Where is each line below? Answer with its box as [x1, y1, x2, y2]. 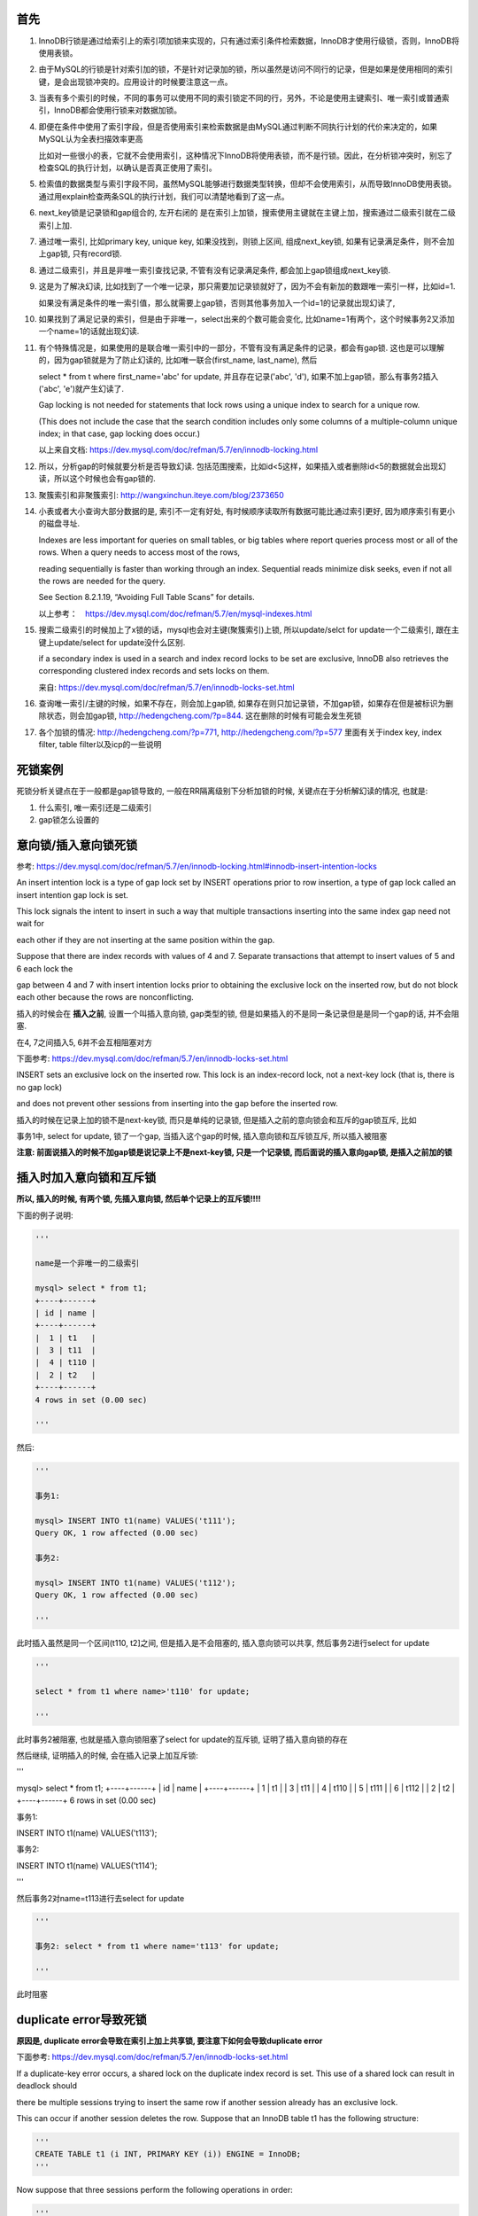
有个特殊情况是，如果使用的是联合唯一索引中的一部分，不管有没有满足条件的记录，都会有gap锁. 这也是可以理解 [38, 342, 444, 353]
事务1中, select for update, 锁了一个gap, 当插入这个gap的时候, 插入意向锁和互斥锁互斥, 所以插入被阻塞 [16, 1130, 388, 1141]
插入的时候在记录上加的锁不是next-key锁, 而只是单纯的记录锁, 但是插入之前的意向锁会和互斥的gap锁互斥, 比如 [16, 1114, 417, 1125]
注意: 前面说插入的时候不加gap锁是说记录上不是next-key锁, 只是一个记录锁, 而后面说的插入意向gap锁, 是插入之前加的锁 [16, 1147, 453, 1158]
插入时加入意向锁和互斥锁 [16, 1170, 157, 1185]
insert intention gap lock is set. [16, 889, 128, 900]
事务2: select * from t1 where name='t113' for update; [35, 1941, 280, 1952]
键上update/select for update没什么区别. [38, 636, 186, 647]
